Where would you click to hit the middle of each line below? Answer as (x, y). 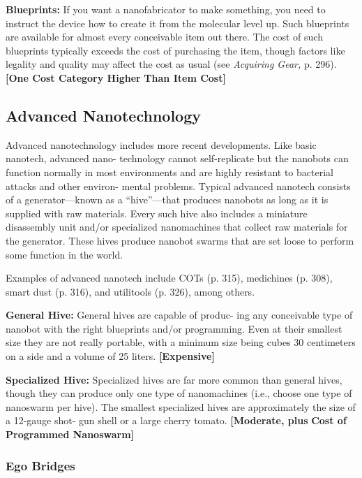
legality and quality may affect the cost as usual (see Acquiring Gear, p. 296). (171, 64)
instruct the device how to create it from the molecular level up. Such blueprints (178, 23)
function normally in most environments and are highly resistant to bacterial (169, 172)
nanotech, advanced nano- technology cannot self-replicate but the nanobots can (177, 158)
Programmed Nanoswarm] (70, 434)
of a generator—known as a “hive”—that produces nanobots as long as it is (167, 200)
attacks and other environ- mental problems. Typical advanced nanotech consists (178, 186)
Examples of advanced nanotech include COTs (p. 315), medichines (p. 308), (169, 278)
